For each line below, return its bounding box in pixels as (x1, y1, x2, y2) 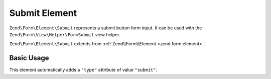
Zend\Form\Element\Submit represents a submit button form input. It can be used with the (9, 25, 202, 31)
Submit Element (9, 7, 77, 18)
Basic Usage (9, 54, 49, 62)
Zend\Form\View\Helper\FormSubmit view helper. (9, 31, 120, 37)
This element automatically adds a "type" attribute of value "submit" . (9, 67, 158, 73)
